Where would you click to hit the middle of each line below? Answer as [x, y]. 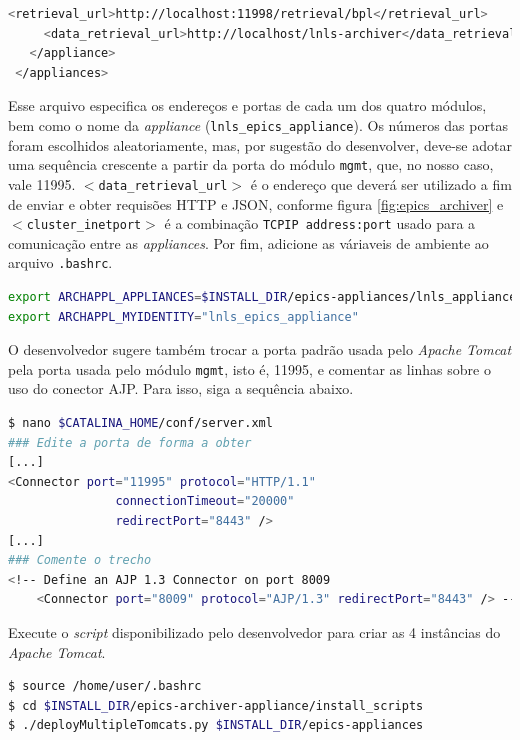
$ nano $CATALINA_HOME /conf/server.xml [140, 423]
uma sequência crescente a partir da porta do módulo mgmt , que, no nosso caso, [251, 164]
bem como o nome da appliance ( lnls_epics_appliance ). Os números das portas [258, 124]
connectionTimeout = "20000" [205, 501]
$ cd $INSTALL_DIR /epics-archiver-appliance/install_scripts [216, 705]
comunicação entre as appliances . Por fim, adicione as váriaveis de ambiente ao [248, 242]
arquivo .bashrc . [60, 262]
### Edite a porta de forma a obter [130, 442]
